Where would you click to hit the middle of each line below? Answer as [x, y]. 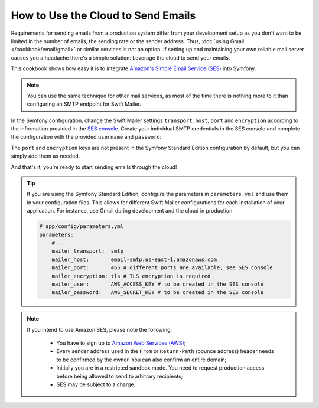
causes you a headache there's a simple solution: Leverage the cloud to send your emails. [121, 58]
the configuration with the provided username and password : [86, 137]
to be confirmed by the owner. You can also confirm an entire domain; [141, 360]
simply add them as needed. [45, 156]
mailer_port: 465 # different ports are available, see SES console [162, 268]
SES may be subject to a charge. [96, 384]
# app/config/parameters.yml [82, 226]
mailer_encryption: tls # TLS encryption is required [131, 276]
